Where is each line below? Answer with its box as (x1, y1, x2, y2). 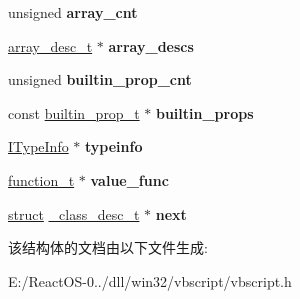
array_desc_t (8, 35, 93, 56)
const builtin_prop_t (8, 102, 140, 123)
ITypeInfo (8, 136, 69, 157)
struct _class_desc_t (8, 203, 140, 224)
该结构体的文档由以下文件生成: (8, 237, 208, 258)
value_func (90, 169, 169, 190)
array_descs (108, 35, 194, 56)
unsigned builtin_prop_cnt (8, 69, 192, 90)
